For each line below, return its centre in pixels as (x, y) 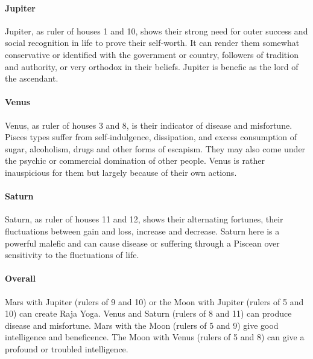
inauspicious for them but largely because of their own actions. (121, 172)
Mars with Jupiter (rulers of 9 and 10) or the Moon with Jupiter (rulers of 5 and (154, 301)
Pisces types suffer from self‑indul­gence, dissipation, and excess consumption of (151, 137)
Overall (20, 278)
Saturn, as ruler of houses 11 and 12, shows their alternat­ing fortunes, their (144, 219)
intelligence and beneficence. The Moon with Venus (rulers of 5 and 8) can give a (155, 337)
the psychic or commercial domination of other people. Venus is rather (135, 160)
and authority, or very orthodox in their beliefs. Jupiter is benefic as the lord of (152, 66)
